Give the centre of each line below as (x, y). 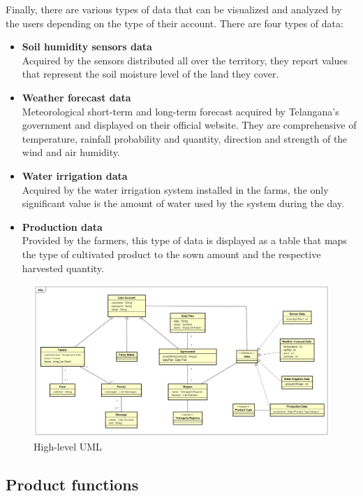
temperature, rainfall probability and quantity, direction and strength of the (185, 138)
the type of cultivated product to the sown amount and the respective (171, 254)
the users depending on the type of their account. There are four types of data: (175, 23)
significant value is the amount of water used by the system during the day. (183, 203)
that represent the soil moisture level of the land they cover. (150, 74)
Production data (62, 226)
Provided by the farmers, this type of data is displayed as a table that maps (184, 240)
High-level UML (68, 447)
